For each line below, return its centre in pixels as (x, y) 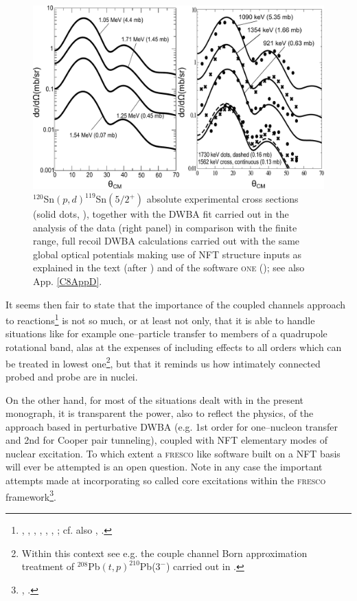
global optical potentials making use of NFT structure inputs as (168, 254)
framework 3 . (31, 495)
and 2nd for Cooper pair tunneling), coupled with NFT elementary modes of (167, 440)
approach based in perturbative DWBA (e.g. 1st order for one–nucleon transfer (172, 426)
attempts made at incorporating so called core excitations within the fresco (166, 480)
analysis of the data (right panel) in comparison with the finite (165, 227)
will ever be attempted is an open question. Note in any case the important (164, 467)
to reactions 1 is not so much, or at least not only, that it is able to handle (160, 319)
